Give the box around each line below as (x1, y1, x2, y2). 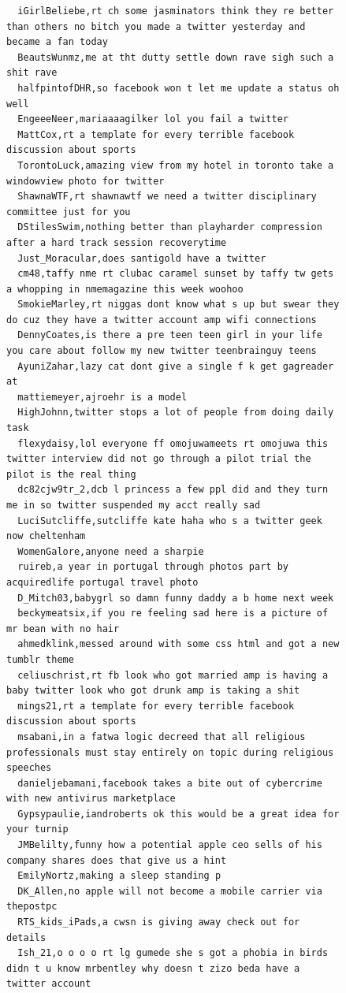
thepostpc (6, 901, 58, 913)
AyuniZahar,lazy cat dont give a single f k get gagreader (17, 360, 334, 372)
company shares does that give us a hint (6, 854, 227, 866)
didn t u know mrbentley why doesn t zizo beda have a (6, 962, 300, 974)
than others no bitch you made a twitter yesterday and (6, 20, 306, 32)
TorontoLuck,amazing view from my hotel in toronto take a (17, 159, 334, 171)
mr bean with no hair (6, 623, 120, 634)
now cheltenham (6, 530, 86, 542)
